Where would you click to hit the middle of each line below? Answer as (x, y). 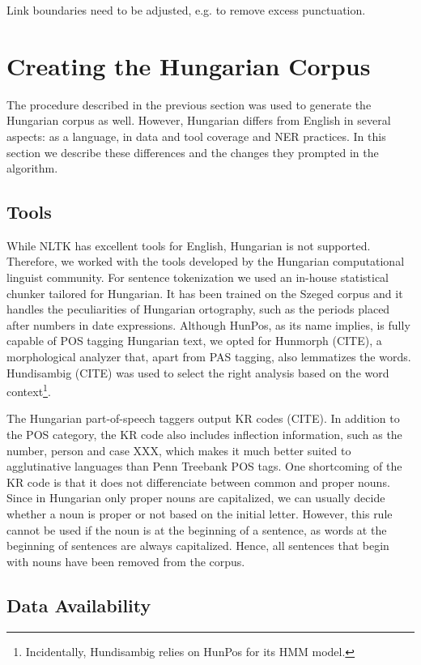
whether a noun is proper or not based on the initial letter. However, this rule (200, 514)
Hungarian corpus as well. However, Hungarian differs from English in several (199, 120)
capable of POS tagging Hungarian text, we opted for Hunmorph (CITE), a (194, 341)
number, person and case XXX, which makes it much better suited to (179, 450)
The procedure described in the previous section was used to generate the (189, 104)
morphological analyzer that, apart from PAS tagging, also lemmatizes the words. (209, 357)
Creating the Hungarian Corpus (189, 65)
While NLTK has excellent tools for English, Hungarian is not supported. (189, 245)
